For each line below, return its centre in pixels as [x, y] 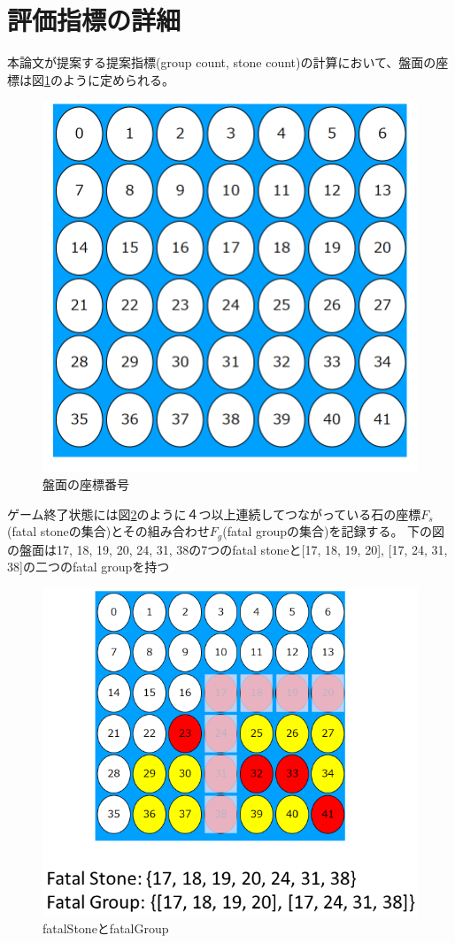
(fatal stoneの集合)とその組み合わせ [108, 531]
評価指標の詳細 [94, 20]
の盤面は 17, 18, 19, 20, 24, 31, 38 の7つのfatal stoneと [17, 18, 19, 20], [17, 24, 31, [227, 549]
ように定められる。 [118, 79]
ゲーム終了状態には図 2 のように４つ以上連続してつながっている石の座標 [214, 514]
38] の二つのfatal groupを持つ [89, 567]
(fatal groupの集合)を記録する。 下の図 [334, 531]
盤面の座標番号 [86, 483]
